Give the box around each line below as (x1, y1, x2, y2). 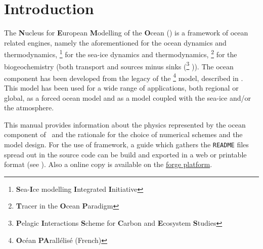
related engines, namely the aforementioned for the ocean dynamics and (4, 37, 227, 48)
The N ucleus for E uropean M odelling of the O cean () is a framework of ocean (4, 27, 248, 38)
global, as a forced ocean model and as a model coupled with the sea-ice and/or (4, 92, 251, 103)
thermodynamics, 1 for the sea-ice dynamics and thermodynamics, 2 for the (4, 48, 237, 59)
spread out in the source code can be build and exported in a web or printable (4, 149, 247, 159)
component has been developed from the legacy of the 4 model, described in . (4, 71, 243, 83)
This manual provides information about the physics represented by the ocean (4, 119, 246, 130)
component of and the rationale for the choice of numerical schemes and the (4, 129, 243, 140)
